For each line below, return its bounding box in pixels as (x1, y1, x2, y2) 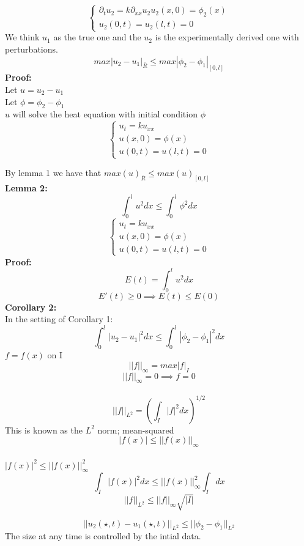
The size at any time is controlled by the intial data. (5, 529, 201, 542)
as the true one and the (53, 31, 141, 43)
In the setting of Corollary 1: (5, 312, 113, 325)
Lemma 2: (5, 181, 48, 194)
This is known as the (5, 423, 83, 436)
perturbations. (5, 42, 58, 55)
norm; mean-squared (97, 423, 174, 436)
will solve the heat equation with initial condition (12, 108, 198, 120)
